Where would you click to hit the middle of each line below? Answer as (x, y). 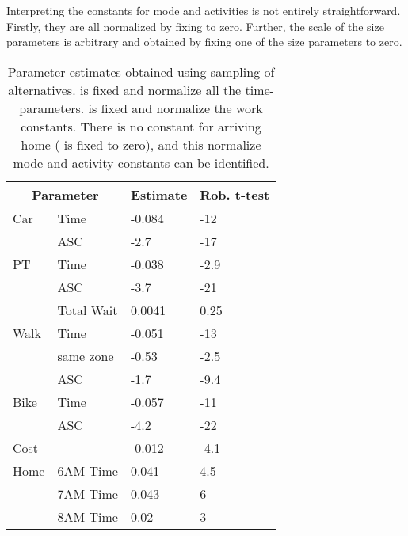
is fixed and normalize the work (175, 108)
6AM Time (88, 470)
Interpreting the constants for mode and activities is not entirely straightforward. (204, 10)
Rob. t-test (235, 194)
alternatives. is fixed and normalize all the (125, 89)
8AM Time (88, 516)
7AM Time (88, 493)
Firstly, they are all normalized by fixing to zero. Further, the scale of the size (195, 26)
